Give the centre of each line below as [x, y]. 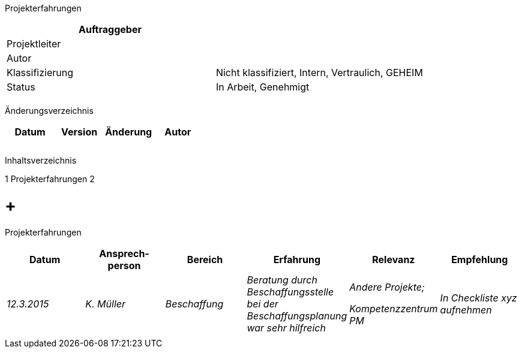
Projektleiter [34, 44]
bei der [262, 304]
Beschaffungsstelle [290, 292]
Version [79, 132]
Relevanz [394, 259]
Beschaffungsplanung [297, 316]
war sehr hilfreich [286, 328]
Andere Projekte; [387, 287]
